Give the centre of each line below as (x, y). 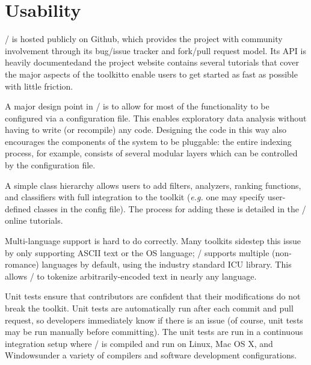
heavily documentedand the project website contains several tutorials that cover (152, 62)
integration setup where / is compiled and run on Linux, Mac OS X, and (139, 343)
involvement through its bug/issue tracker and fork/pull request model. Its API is (155, 50)
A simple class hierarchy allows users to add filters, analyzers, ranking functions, (153, 185)
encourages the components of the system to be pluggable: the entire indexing (148, 141)
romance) (22, 264)
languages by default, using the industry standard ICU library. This (167, 264)
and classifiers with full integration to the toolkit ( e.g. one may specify (135, 197)
